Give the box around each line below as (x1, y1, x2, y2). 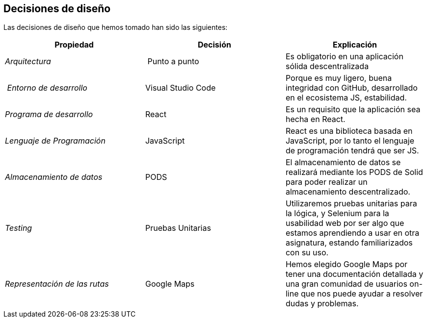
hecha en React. (285, 114, 346, 124)
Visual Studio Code (145, 83, 216, 93)
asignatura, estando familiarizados (285, 238, 413, 248)
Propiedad (54, 40, 94, 50)
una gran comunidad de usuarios (285, 279, 407, 289)
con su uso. (285, 248, 329, 258)
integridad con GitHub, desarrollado (285, 83, 418, 93)
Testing (5, 223, 32, 233)
